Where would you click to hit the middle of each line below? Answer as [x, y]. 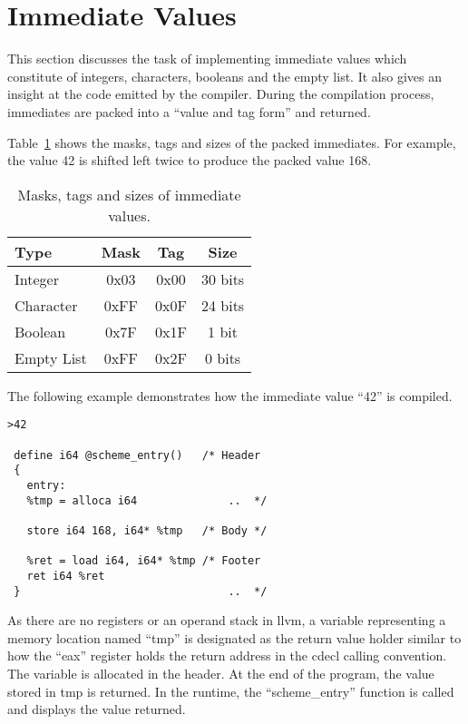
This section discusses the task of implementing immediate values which [207, 59]
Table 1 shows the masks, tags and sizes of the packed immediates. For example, [232, 142]
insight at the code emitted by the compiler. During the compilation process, [221, 94]
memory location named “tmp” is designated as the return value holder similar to [234, 637]
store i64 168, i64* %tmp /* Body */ [147, 530]
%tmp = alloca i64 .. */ [147, 500]
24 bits [223, 305]
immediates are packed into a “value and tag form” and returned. [189, 111]
